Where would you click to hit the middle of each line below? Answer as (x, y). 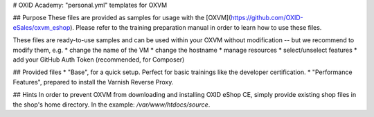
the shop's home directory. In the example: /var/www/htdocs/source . (112, 105)
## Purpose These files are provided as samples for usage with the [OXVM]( (122, 18)
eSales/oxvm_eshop (42, 27)
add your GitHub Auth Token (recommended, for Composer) (99, 60)
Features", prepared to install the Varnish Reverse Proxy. (93, 82)
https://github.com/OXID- (267, 18)
